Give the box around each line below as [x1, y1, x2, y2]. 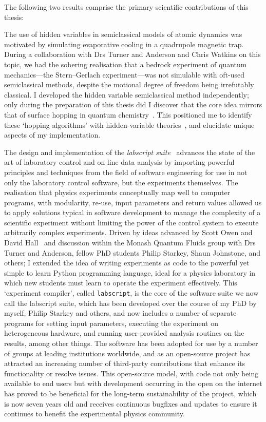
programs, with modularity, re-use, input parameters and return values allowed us [4, 197, 262, 207]
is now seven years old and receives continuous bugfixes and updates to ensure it [4, 398, 257, 409]
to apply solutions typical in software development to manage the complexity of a [4, 207, 261, 218]
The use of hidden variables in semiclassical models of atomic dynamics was [4, 29, 242, 40]
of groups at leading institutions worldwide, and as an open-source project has [4, 348, 251, 358]
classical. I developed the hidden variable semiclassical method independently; [4, 89, 249, 100]
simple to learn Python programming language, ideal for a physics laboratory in [4, 267, 256, 278]
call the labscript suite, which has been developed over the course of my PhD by [4, 297, 257, 308]
